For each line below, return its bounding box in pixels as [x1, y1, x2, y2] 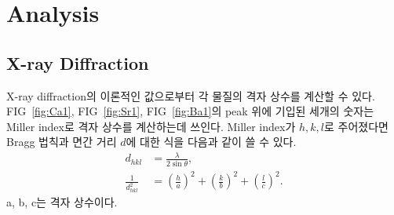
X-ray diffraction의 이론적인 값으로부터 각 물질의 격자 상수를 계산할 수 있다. [6, 87, 375, 104]
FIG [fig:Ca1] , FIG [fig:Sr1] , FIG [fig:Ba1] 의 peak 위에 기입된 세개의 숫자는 [6, 103, 374, 119]
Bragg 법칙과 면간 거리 [6, 133, 117, 150]
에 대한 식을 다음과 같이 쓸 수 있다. [126, 133, 297, 150]
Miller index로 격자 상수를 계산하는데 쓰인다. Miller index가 [6, 118, 296, 134]
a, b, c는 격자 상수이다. [6, 193, 118, 210]
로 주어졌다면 [324, 118, 389, 134]
